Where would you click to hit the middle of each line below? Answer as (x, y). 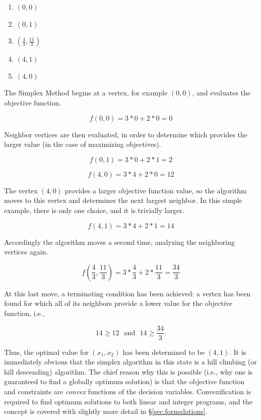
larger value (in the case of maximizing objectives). (83, 144)
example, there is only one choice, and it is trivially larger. (94, 210)
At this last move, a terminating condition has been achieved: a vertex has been (127, 293)
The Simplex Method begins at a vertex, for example (86, 93)
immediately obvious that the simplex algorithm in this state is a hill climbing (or (130, 362)
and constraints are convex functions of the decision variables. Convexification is (128, 391)
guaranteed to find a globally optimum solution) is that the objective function (124, 381)
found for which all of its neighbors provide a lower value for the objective (118, 303)
